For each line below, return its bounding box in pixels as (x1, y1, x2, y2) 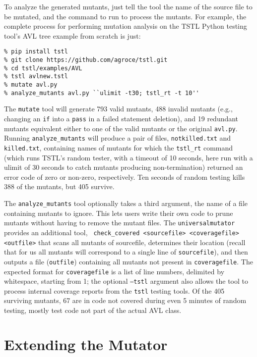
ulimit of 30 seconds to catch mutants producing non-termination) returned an (4, 162, 243, 172)
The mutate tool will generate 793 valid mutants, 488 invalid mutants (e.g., (4, 103, 233, 114)
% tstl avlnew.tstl (4, 73, 68, 80)
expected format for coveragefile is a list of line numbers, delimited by (4, 266, 225, 276)
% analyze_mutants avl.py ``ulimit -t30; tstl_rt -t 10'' (4, 89, 199, 97)
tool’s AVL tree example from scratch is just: (4, 30, 141, 41)
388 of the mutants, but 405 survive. (4, 181, 115, 192)
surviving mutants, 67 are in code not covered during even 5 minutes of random (4, 295, 247, 306)
